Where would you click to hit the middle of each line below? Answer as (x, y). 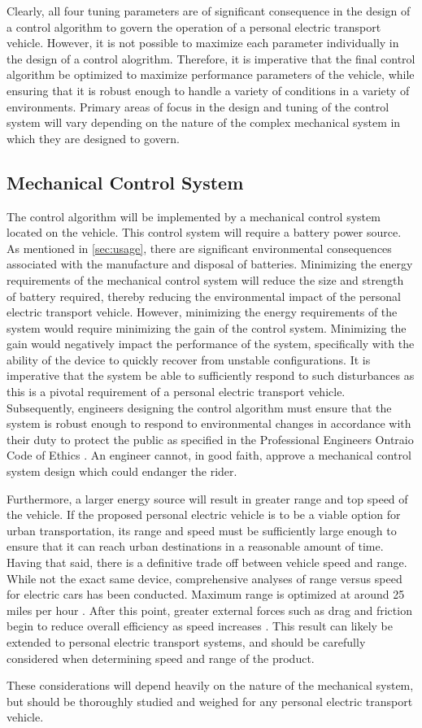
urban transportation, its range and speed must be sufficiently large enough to (202, 530)
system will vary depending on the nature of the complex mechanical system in (204, 122)
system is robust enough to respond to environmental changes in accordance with (209, 423)
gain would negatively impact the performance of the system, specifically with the (211, 344)
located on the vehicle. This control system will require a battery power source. (204, 232)
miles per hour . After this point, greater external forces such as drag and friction (209, 610)
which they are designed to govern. (93, 138)
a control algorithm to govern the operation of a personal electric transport (194, 26)
